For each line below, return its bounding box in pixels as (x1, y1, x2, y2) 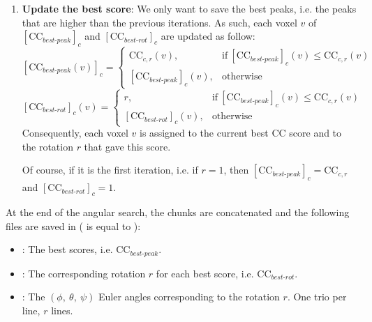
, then (223, 162, 249, 177)
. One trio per (287, 289, 347, 304)
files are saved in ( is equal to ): (6, 218, 141, 233)
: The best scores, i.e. (22, 242, 113, 256)
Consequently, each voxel (22, 125, 128, 140)
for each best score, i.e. (156, 266, 254, 280)
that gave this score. (84, 139, 171, 153)
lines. (51, 302, 73, 317)
